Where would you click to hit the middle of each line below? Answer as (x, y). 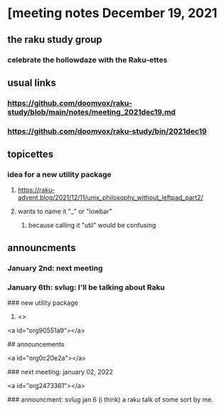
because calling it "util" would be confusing (92, 225)
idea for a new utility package (59, 175)
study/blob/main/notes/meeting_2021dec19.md (92, 112)
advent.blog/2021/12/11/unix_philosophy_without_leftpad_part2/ (111, 198)
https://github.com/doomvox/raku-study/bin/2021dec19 (107, 131)
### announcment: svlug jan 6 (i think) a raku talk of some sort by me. (110, 400)
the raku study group (55, 40)
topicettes (31, 154)
